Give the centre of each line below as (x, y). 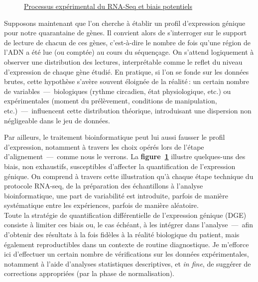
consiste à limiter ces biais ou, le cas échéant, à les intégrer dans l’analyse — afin (129, 225)
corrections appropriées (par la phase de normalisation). (89, 273)
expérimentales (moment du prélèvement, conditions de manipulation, (111, 101)
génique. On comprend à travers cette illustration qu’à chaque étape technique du (129, 176)
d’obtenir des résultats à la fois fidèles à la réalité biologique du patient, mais (122, 235)
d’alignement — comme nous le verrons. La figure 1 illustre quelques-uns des (125, 156)
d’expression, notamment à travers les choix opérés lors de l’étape (104, 146)
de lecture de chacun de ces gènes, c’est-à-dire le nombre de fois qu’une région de (128, 42)
